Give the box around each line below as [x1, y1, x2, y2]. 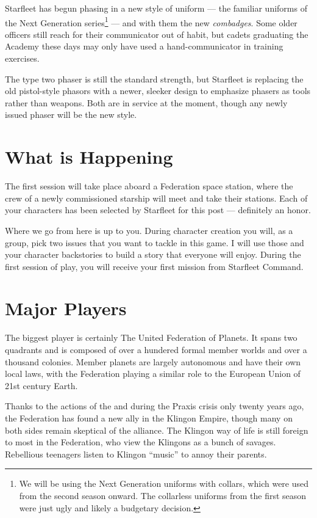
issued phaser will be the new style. [5, 108, 137, 121]
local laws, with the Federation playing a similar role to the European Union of [5, 367, 301, 380]
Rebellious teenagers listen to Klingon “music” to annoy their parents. [5, 447, 267, 460]
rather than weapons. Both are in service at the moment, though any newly [5, 96, 288, 109]
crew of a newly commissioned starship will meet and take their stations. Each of [5, 191, 308, 204]
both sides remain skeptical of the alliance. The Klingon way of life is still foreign [5, 423, 308, 436]
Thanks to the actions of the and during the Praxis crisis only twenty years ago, [5, 399, 304, 412]
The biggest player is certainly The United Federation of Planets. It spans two [5, 331, 297, 344]
